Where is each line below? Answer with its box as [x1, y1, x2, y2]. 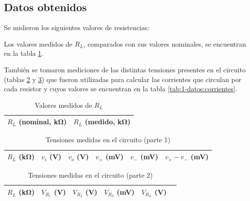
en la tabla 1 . [4, 48, 43, 58]
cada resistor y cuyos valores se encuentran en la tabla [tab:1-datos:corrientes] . [4, 84, 237, 94]
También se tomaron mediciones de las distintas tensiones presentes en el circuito [4, 64, 246, 74]
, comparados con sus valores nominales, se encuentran [83, 38, 246, 49]
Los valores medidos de [4, 38, 72, 49]
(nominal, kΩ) [18, 117, 67, 127]
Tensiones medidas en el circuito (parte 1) [45, 134, 171, 145]
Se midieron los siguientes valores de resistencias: [4, 22, 150, 33]
